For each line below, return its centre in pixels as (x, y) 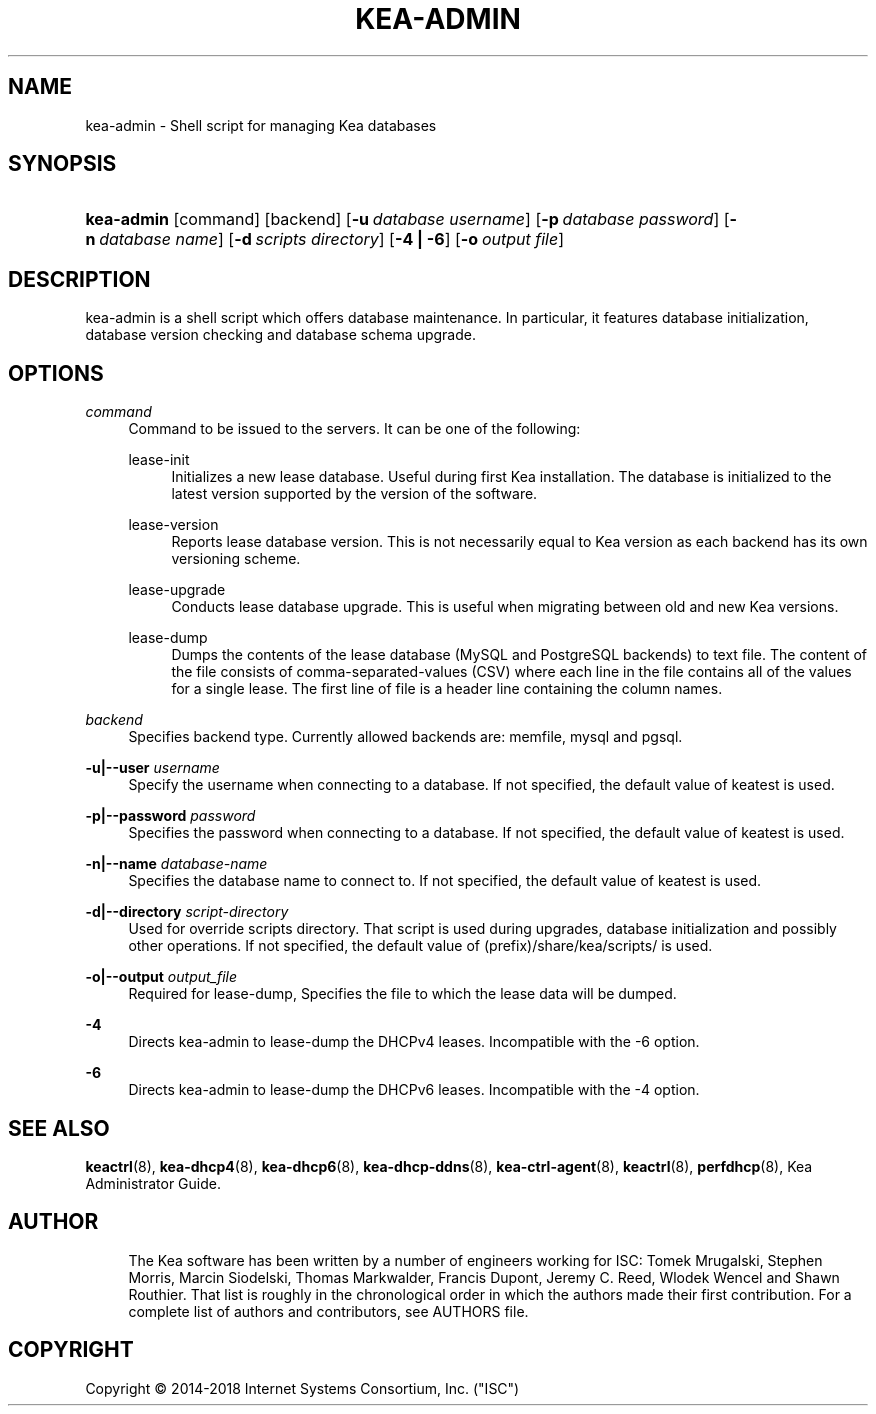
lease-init (159, 460)
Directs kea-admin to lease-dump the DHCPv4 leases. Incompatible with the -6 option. (414, 1042)
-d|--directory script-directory (187, 912)
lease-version (173, 525)
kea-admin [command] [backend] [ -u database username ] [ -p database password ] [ (407, 219)
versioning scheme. (236, 559)
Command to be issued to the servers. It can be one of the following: (354, 429)
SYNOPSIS (62, 164)
